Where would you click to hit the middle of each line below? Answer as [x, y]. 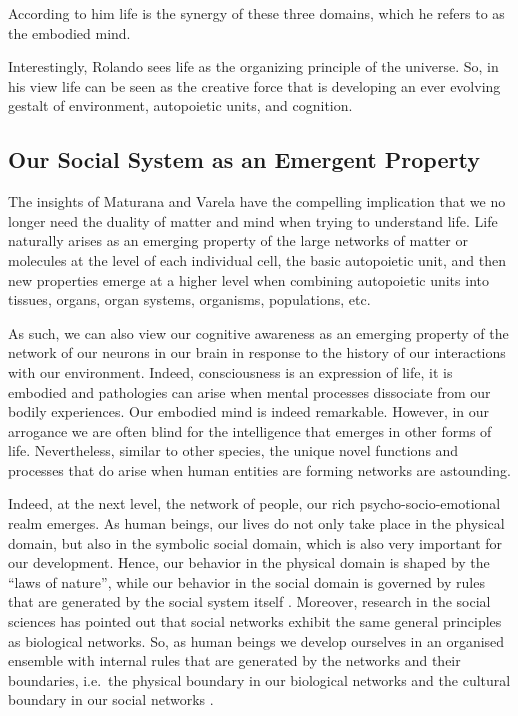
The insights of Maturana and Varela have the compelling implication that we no [257, 201]
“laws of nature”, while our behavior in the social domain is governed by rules [246, 581]
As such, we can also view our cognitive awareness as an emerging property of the [258, 332]
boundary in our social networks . [111, 699]
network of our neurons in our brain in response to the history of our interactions [257, 352]
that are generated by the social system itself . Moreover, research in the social [249, 601]
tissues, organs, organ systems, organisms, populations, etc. [189, 299]
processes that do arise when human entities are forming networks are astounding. [259, 469]
